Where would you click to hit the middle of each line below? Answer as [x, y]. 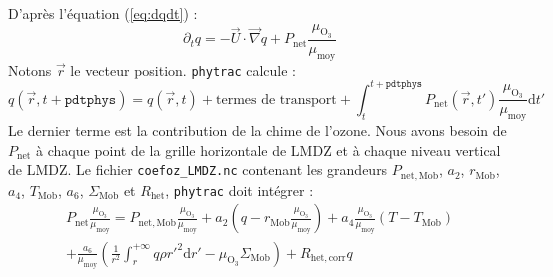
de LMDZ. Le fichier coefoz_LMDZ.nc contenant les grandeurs [198, 169]
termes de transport [276, 99]
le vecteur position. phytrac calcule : [183, 69]
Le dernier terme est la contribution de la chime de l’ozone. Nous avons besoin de [257, 130]
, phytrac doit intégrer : [239, 189]
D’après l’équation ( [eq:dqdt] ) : [103, 13]
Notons [30, 69]
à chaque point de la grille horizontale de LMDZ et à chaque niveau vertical [268, 149]
